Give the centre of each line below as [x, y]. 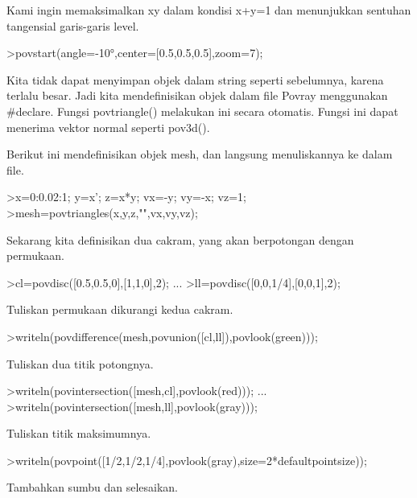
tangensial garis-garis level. [73, 25]
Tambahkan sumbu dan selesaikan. [92, 487]
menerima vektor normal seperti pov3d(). [108, 127]
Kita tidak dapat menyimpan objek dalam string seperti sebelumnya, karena [195, 79]
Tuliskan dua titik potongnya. [80, 363]
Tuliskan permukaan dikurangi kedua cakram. [120, 309]
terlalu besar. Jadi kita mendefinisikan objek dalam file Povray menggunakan [197, 95]
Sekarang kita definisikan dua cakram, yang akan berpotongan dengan [180, 239]
